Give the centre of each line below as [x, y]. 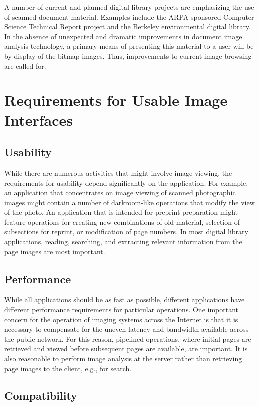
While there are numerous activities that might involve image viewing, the [118, 172]
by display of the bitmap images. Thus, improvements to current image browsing [128, 55]
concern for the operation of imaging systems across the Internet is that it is [121, 319]
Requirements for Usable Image [116, 100]
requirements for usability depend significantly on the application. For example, [126, 182]
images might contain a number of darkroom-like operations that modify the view [129, 202]
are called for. [25, 65]
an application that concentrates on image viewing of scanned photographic [120, 192]
